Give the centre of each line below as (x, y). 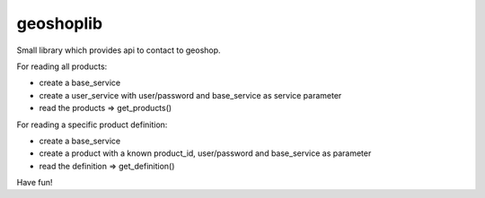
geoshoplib (60, 23)
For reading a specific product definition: (92, 125)
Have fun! (35, 183)
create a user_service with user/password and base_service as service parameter (190, 95)
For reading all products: (62, 66)
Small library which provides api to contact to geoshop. (119, 50)
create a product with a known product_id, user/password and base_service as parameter (205, 153)
